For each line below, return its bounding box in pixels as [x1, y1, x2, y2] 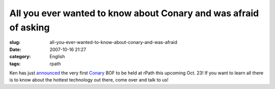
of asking [9, 22, 50, 33]
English [49, 54, 65, 60]
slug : [9, 39, 20, 46]
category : [9, 54, 31, 60]
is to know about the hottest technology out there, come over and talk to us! [9, 77, 169, 83]
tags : [9, 61, 21, 67]
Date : [9, 46, 21, 53]
